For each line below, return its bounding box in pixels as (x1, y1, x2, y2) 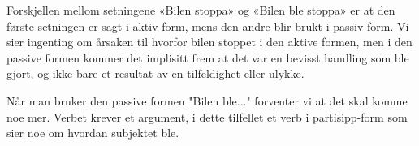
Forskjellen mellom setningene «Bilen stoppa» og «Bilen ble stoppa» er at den (6, 2, 395, 18)
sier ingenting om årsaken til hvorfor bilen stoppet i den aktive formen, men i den (6, 33, 413, 50)
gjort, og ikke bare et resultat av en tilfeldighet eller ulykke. (6, 65, 305, 82)
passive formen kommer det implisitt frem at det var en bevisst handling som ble (6, 49, 409, 66)
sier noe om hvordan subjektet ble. (6, 124, 179, 141)
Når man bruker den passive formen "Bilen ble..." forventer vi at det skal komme (6, 92, 408, 109)
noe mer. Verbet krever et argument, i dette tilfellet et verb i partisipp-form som (6, 108, 408, 125)
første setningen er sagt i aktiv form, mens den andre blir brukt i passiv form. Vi (6, 17, 409, 34)
